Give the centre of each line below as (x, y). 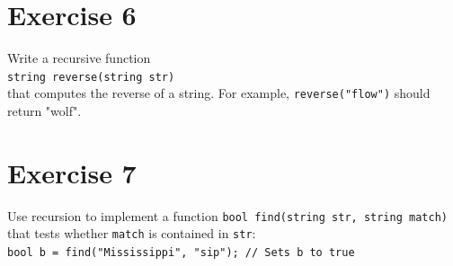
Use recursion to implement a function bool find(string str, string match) (227, 215)
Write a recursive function (79, 58)
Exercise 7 (72, 172)
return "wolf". (44, 111)
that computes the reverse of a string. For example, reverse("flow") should (219, 93)
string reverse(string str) (91, 77)
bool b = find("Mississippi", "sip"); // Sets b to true (181, 253)
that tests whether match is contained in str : (132, 233)
